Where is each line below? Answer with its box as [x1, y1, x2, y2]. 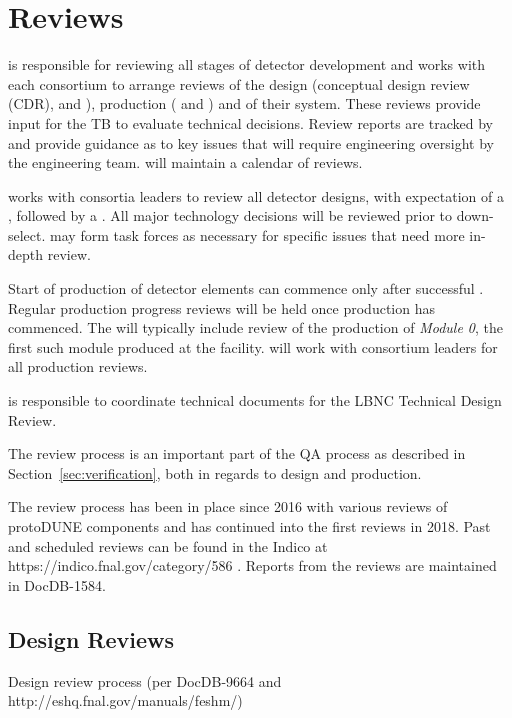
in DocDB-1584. [8, 574, 106, 595]
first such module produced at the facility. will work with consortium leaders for [8, 336, 498, 357]
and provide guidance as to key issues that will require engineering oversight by [8, 132, 494, 153]
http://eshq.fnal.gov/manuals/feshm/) [8, 690, 243, 711]
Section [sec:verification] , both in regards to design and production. [8, 462, 422, 483]
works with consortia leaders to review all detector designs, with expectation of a [8, 185, 504, 206]
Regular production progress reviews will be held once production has [8, 297, 435, 318]
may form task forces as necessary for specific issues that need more [50, 224, 465, 245]
